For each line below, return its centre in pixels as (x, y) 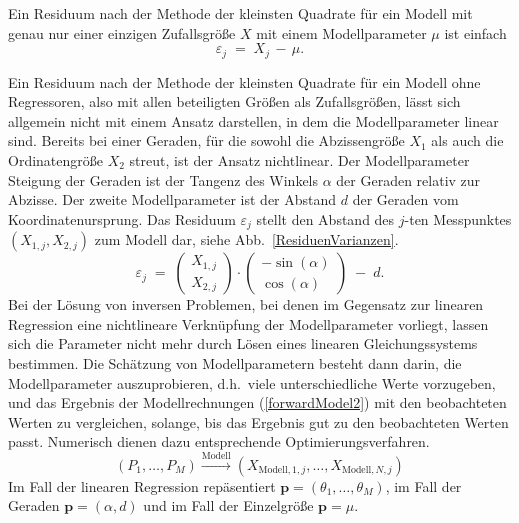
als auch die (467, 140)
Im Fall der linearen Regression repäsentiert (142, 485)
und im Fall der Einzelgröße (228, 505)
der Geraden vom (405, 199)
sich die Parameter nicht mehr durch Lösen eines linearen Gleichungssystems (243, 343)
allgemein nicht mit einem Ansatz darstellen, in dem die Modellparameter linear (253, 120)
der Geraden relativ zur (408, 179)
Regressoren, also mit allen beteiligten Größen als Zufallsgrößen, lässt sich (234, 101)
